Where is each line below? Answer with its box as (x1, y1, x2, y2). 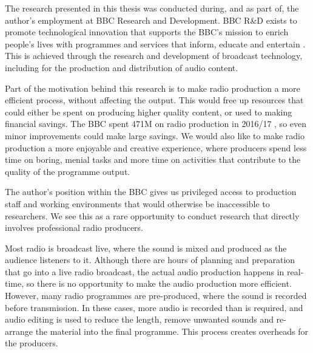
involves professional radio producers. (5, 221, 143, 234)
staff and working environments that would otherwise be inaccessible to (5, 197, 270, 210)
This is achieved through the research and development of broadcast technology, (5, 49, 303, 62)
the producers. (5, 337, 58, 349)
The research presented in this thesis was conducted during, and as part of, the (5, 2, 299, 14)
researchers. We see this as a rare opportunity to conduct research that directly (5, 209, 300, 222)
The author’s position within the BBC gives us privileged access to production (5, 185, 297, 198)
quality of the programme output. (5, 165, 130, 177)
